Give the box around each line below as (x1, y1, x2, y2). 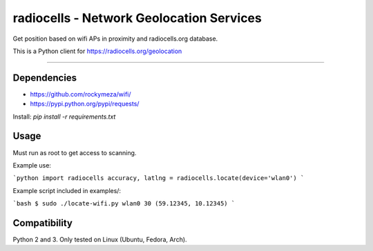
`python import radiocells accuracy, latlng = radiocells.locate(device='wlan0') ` (12, 174, 305, 182)
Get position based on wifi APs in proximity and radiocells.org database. (12, 34, 218, 43)
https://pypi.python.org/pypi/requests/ (30, 100, 140, 108)
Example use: (12, 161, 52, 169)
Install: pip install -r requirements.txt (12, 112, 116, 121)
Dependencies (12, 72, 77, 83)
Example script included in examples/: (12, 186, 121, 194)
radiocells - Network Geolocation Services (12, 10, 262, 26)
